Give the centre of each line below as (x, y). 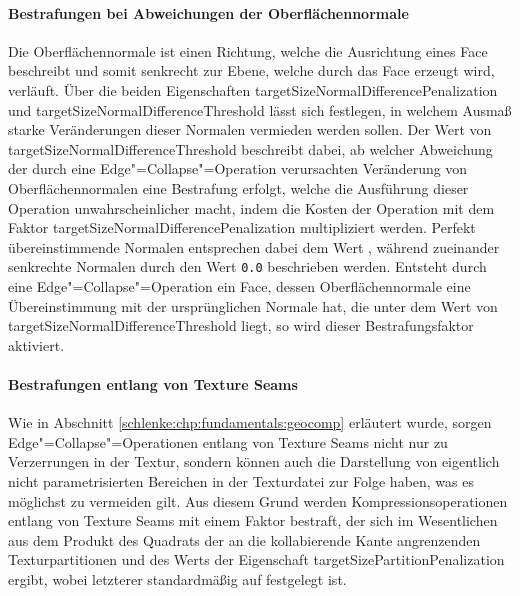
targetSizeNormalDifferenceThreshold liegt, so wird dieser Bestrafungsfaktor (241, 325)
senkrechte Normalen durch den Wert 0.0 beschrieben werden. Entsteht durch (247, 266)
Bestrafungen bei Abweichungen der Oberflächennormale (208, 12)
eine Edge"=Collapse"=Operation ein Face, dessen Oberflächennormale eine (239, 285)
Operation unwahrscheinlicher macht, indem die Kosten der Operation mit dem (251, 207)
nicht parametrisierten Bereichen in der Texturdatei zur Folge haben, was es (241, 480)
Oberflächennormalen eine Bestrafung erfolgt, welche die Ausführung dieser (238, 187)
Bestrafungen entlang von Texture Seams (153, 383)
